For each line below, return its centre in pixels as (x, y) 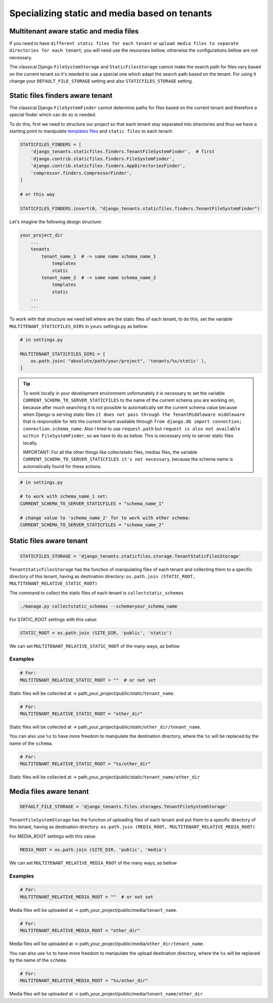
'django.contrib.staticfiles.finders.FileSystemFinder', (103, 159)
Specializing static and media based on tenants (111, 13)
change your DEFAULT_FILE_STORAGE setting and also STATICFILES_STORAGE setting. (101, 81)
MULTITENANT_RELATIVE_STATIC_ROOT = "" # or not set (88, 680)
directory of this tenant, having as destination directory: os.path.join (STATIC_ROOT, (102, 576)
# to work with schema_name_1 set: (64, 496)
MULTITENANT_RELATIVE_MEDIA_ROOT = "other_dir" (80, 931)
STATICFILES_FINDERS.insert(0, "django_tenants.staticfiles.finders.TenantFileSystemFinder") (140, 208)
